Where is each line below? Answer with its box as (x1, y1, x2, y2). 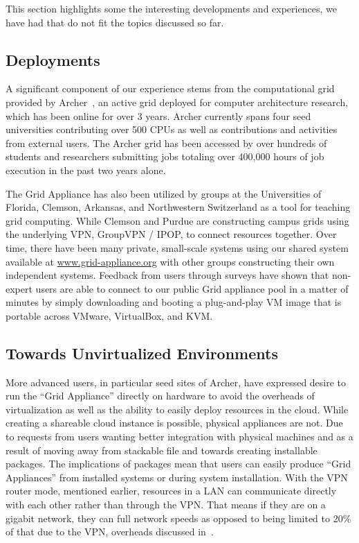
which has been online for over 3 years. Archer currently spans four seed (6, 108, 311, 123)
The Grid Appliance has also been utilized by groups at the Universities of (6, 186, 322, 200)
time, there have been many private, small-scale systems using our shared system (6, 240, 349, 255)
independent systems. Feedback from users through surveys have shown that (6, 268, 329, 282)
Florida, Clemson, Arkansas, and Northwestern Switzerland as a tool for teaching (6, 200, 351, 214)
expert (6, 281, 33, 295)
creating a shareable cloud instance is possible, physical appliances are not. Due (6, 415, 343, 430)
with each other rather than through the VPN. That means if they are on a (6, 497, 326, 512)
